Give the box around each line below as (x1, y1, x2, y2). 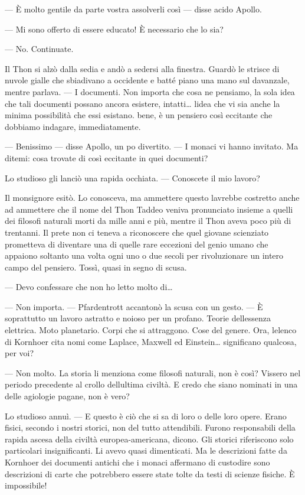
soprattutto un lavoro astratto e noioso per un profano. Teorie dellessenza (5, 312, 271, 324)
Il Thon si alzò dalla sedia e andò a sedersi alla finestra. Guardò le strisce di (5, 62, 280, 74)
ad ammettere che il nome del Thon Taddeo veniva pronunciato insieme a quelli (5, 203, 293, 215)
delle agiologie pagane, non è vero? (5, 390, 130, 402)
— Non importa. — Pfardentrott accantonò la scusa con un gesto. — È (5, 300, 263, 312)
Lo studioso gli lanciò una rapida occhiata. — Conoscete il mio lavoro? (5, 171, 260, 184)
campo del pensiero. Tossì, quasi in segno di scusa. (5, 260, 187, 273)
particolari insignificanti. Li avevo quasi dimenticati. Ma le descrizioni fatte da (5, 444, 287, 457)
